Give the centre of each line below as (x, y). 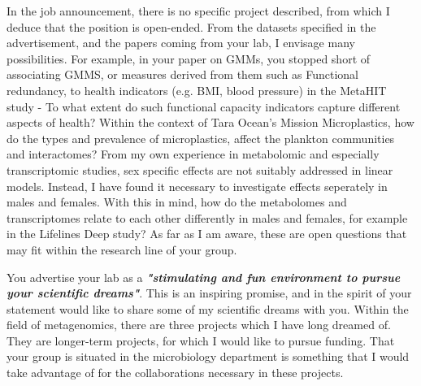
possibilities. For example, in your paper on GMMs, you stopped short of (189, 58)
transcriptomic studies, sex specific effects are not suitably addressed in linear (200, 169)
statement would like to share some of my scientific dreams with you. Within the (208, 308)
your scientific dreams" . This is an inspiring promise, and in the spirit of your (209, 293)
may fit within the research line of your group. (122, 249)
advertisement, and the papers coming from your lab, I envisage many (181, 43)
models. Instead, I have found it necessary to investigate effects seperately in (197, 186)
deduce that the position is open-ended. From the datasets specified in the (191, 26)
